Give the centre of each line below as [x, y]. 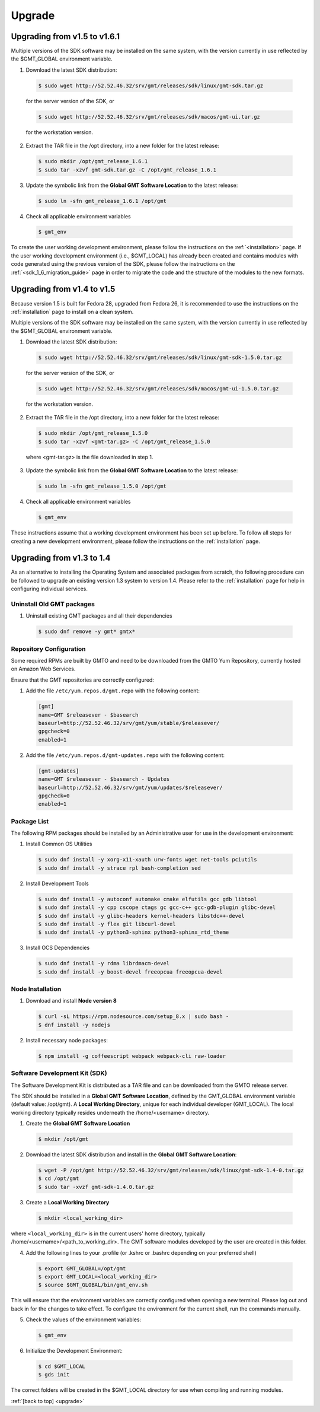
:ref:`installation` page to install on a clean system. [72, 311]
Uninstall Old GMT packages [53, 604]
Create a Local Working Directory [68, 1202]
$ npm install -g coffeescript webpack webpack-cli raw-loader [132, 1056]
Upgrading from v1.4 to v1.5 [63, 289]
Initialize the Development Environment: [74, 1351]
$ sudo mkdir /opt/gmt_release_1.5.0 [93, 433]
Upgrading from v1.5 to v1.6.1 [65, 36]
